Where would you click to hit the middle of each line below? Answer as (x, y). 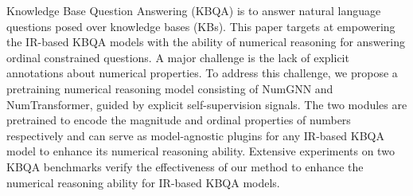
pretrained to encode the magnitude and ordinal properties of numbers (179, 120)
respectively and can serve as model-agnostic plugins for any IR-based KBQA (195, 135)
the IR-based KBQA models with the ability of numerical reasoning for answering (206, 42)
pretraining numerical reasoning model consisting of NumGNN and (170, 88)
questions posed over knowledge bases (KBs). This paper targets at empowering (201, 26)
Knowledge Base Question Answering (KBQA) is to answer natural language (194, 10)
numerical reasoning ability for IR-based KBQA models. (143, 182)
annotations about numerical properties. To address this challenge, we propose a (202, 73)
